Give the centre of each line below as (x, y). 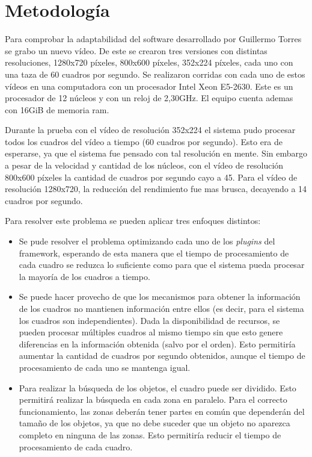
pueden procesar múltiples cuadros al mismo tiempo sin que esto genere (151, 332)
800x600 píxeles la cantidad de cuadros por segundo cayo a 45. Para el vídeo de (151, 177)
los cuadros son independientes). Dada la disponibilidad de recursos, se (149, 320)
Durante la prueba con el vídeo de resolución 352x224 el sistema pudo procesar (150, 130)
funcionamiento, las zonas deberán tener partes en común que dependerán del (162, 411)
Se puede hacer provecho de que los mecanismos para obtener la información (160, 297)
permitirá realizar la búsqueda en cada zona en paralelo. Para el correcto (153, 399)
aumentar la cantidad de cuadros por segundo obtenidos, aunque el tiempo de (162, 356)
